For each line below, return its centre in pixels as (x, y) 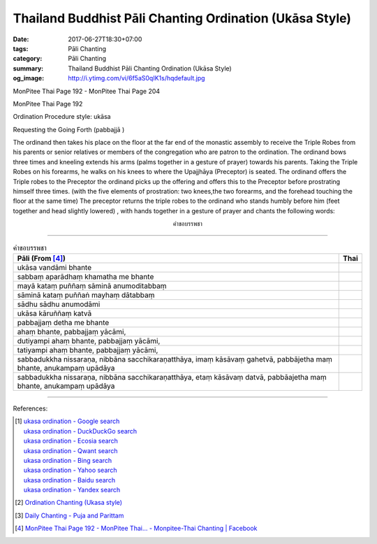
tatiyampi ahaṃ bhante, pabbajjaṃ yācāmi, (88, 350)
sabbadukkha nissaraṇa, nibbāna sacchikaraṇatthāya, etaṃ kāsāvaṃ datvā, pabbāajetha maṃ (172, 377)
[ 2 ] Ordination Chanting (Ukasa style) (68, 503)
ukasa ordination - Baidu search (69, 480)
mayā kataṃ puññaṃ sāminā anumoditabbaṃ (92, 285)
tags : (21, 48)
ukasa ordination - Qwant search (71, 450)
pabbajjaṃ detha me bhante (63, 322)
